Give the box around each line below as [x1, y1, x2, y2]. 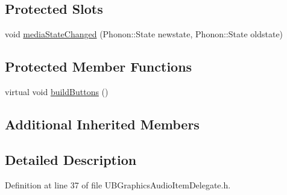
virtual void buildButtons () [5, 85, 109, 97]
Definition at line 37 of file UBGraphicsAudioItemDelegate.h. [5, 178, 231, 191]
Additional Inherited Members [5, 114, 200, 133]
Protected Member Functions [5, 57, 192, 76]
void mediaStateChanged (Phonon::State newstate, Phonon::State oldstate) [5, 28, 283, 40]
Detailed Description [5, 150, 137, 169]
